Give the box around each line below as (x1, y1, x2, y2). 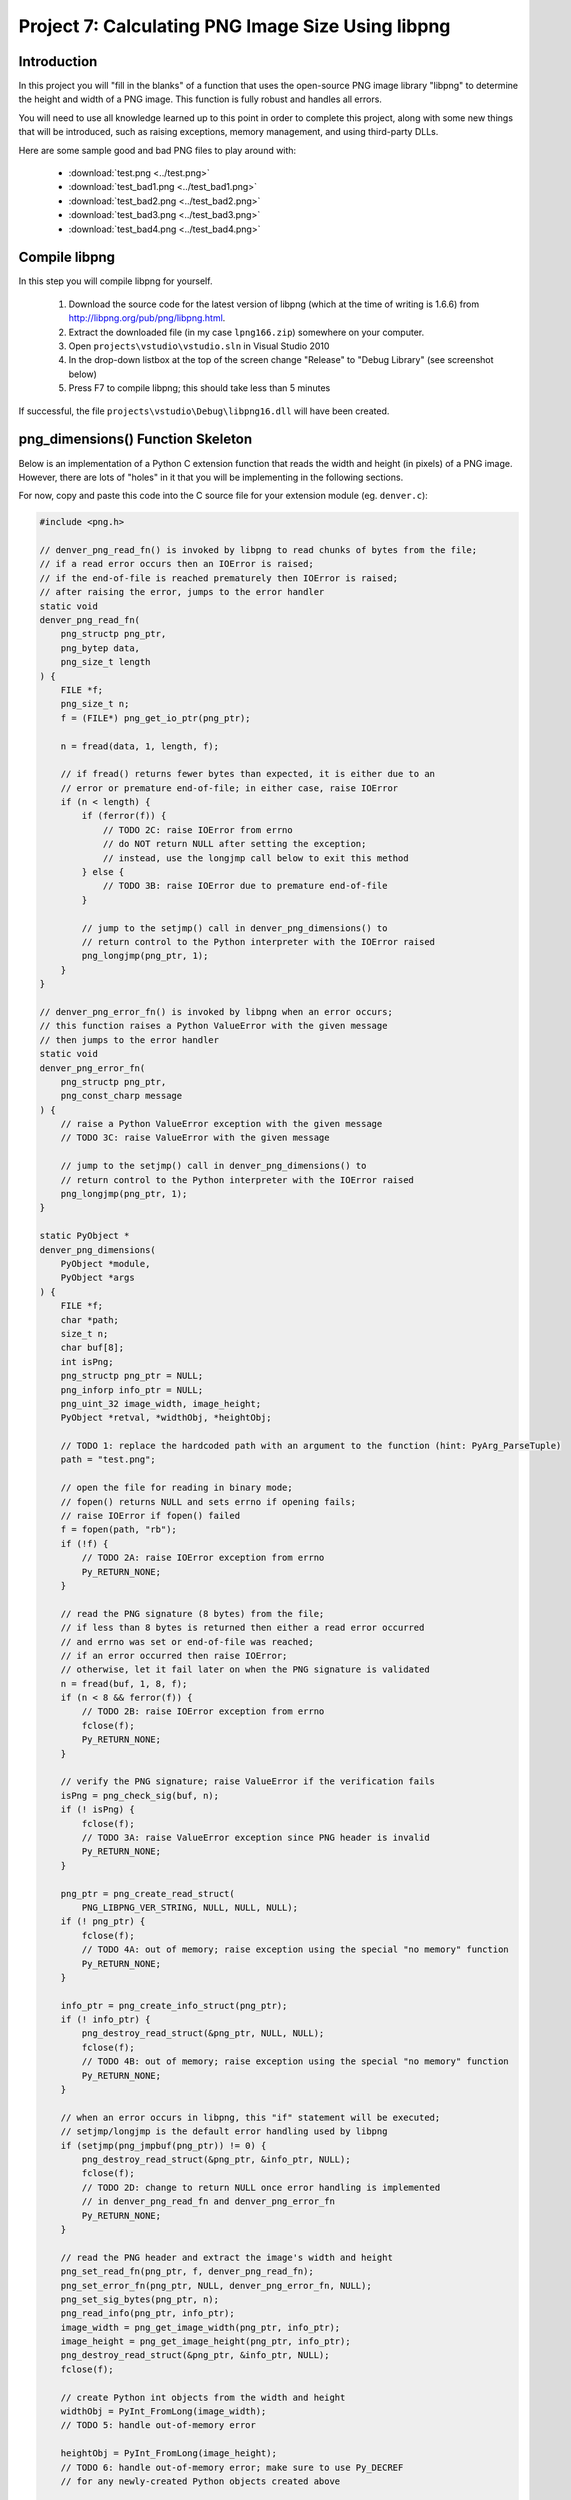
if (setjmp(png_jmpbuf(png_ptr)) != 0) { (60, 2140, 267, 2151)
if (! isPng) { (60, 1804, 135, 1815)
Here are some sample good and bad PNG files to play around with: (18, 144, 297, 156)
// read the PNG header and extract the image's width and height (60, 2251, 394, 2263)
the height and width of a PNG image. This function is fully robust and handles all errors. (18, 93, 382, 105)
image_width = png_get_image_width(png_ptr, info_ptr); (60, 2321, 341, 2333)
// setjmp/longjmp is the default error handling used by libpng (60, 2126, 388, 2137)
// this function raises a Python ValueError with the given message (39, 1020, 388, 1032)
